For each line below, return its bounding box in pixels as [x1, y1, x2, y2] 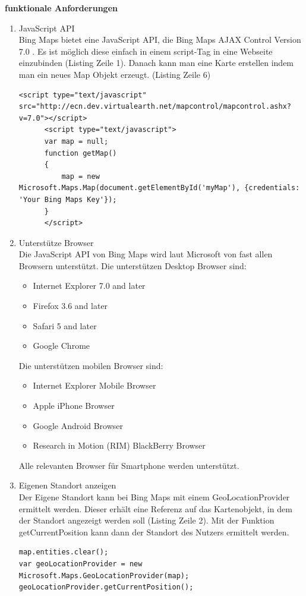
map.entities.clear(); [18, 548, 109, 557]
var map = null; [44, 137, 109, 146]
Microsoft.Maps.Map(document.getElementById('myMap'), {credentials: [18, 184, 300, 193]
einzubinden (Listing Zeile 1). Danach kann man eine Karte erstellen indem [18, 56, 294, 69]
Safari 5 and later [33, 319, 97, 332]
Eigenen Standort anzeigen [18, 479, 116, 491]
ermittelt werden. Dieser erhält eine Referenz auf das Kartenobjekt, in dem [18, 502, 292, 515]
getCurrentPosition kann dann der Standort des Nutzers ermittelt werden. [18, 525, 289, 538]
